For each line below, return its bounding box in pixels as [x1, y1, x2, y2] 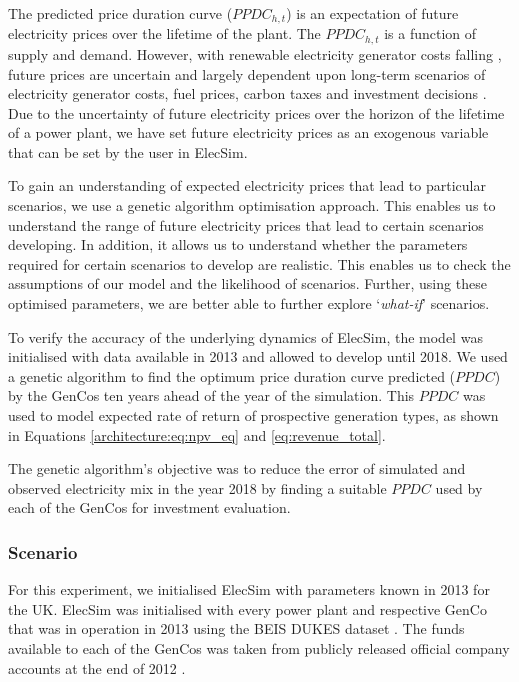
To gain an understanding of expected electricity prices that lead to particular [8, 175, 486, 196]
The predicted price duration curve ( [8, 3, 233, 23]
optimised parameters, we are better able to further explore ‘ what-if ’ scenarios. [8, 293, 490, 314]
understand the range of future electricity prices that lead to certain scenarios [8, 214, 484, 235]
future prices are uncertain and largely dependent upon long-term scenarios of [8, 63, 486, 84]
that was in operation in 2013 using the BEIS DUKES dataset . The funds [8, 618, 465, 639]
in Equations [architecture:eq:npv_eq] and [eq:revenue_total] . [8, 424, 386, 445]
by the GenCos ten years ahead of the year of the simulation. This [8, 385, 415, 406]
